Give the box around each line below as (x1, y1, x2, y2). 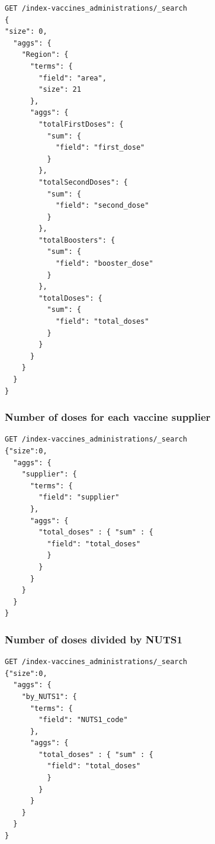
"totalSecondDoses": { (38, 178, 128, 186)
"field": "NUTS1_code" (38, 716, 128, 724)
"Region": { (21, 50, 69, 59)
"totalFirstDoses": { (38, 120, 124, 128)
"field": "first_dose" (55, 143, 145, 152)
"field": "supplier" (38, 493, 120, 502)
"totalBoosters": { (38, 236, 115, 244)
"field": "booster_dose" (55, 259, 153, 268)
